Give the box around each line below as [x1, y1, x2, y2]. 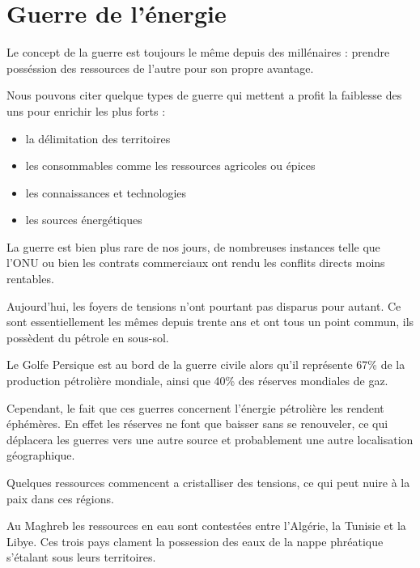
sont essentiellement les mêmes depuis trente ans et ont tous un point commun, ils [6, 313, 414, 330]
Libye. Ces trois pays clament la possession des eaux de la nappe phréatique [6, 532, 384, 549]
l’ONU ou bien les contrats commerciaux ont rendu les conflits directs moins [6, 254, 385, 271]
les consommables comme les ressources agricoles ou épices [25, 157, 316, 174]
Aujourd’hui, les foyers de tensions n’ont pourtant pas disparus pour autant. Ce [6, 297, 401, 314]
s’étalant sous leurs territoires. [6, 549, 156, 566]
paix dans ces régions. [6, 490, 114, 507]
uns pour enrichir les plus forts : [6, 102, 166, 119]
